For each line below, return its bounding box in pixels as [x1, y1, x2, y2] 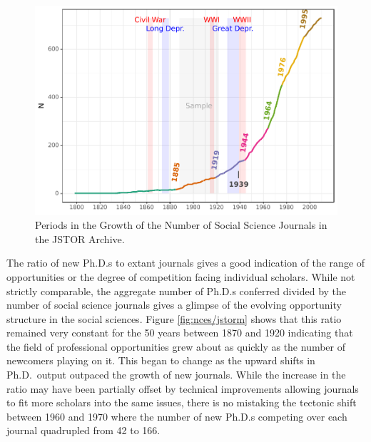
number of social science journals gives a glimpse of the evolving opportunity [6, 297, 342, 312]
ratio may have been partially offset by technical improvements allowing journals [6, 381, 359, 396]
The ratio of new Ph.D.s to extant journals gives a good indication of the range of [6, 255, 365, 270]
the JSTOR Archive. [35, 231, 125, 246]
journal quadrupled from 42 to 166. [6, 423, 161, 438]
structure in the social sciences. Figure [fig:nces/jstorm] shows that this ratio [6, 311, 342, 326]
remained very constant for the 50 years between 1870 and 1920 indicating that [6, 325, 353, 340]
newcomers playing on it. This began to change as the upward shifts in [6, 353, 315, 368]
